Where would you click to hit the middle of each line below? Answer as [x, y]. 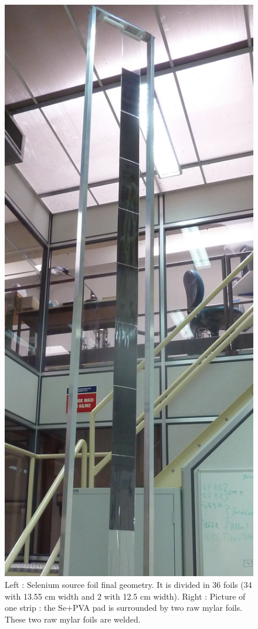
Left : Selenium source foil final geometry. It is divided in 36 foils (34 [128, 585]
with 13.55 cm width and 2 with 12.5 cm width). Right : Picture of [125, 596]
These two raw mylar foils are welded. [73, 619]
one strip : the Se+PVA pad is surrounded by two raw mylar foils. [124, 608]
